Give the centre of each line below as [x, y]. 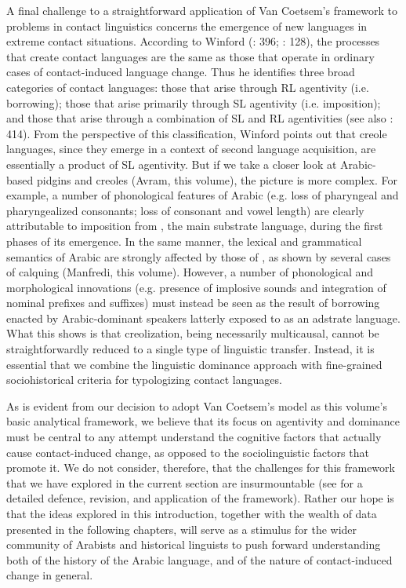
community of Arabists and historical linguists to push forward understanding [194, 544]
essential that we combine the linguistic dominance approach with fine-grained [194, 364]
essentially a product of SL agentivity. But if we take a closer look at [172, 164]
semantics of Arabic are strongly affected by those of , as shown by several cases [199, 256]
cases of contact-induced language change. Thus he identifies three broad [181, 72]
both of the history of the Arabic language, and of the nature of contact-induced [199, 559]
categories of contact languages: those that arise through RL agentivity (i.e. [188, 87]
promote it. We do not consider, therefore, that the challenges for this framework [201, 467]
